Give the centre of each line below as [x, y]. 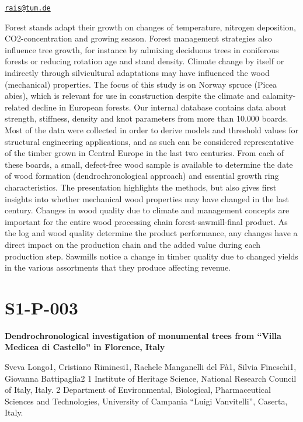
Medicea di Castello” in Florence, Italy [85, 347]
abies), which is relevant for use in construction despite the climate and [132, 96]
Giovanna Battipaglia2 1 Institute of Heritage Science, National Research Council [151, 378]
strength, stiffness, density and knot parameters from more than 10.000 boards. [147, 118]
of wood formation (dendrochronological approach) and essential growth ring [142, 176]
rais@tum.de [28, 8]
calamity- [279, 96]
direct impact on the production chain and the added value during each [133, 244]
